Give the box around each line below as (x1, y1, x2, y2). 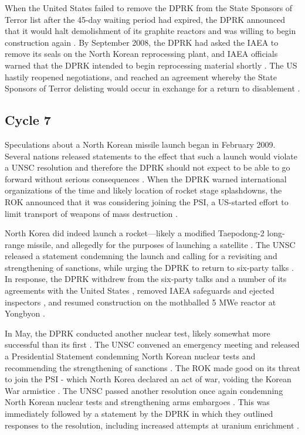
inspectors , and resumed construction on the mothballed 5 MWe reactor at (5, 295, 276, 308)
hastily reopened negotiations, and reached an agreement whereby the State (5, 70, 277, 83)
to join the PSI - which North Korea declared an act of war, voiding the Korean (5, 373, 292, 385)
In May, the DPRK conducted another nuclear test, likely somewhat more (5, 327, 270, 339)
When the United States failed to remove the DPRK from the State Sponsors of (5, 2, 293, 13)
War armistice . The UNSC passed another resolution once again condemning (5, 384, 283, 396)
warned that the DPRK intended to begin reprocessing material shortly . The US (5, 59, 297, 71)
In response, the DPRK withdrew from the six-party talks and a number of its (5, 273, 287, 285)
